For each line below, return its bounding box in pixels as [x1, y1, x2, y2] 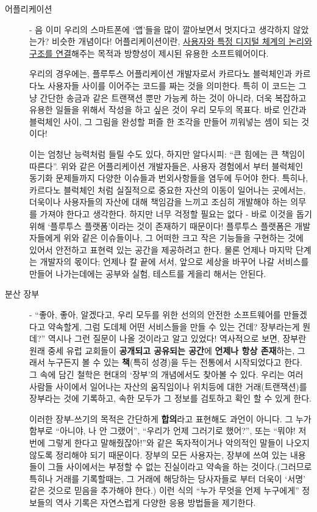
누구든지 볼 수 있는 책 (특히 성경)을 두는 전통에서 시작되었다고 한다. [48, 356, 302, 369]
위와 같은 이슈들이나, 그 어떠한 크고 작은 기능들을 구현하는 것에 [63, 231, 304, 244]
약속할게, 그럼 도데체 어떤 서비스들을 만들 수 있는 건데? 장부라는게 [48, 320, 300, 333]
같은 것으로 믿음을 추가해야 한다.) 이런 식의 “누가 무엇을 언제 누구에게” [29, 484, 299, 497]
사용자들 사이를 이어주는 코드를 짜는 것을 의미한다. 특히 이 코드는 [48, 79, 296, 92]
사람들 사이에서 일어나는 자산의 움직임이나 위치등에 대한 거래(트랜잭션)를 [29, 380, 307, 392]
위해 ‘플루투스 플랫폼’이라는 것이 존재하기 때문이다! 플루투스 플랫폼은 [29, 219, 292, 232]
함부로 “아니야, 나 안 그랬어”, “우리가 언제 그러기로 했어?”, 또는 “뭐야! [29, 424, 296, 437]
